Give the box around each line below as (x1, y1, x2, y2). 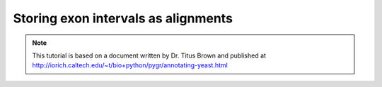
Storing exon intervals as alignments (13, 11, 233, 26)
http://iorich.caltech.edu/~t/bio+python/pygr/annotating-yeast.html (32, 61, 228, 69)
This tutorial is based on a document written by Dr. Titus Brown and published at (32, 51, 267, 60)
